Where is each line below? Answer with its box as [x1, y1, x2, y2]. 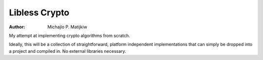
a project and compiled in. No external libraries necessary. [9, 48, 126, 54]
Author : [9, 24, 25, 30]
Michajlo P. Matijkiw [47, 24, 88, 30]
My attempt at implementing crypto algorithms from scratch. [9, 33, 130, 38]
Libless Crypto [9, 7, 70, 18]
